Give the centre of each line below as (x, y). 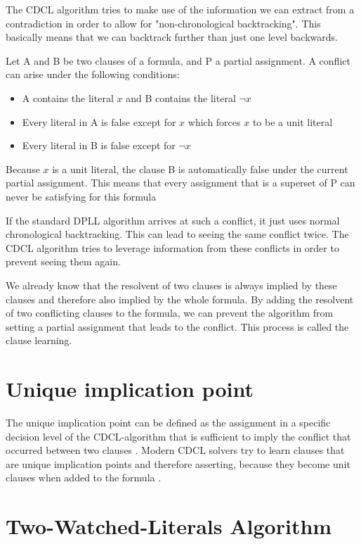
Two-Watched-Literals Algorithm (169, 526)
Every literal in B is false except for (99, 145)
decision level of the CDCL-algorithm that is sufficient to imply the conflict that (178, 436)
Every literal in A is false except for (99, 121)
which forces (214, 121)
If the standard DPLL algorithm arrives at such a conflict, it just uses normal (173, 220)
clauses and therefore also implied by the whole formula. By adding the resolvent (180, 299)
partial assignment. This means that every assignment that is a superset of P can (180, 183)
